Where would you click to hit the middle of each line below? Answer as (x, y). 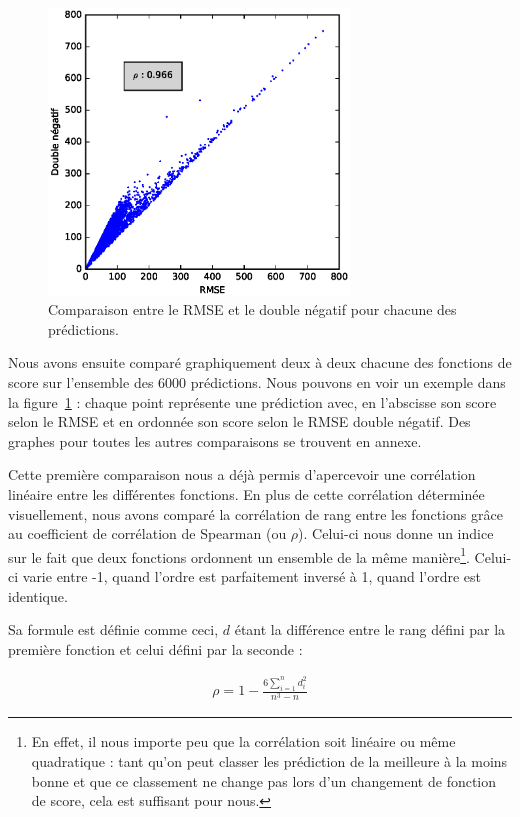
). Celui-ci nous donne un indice (396, 533)
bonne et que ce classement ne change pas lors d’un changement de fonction (264, 780)
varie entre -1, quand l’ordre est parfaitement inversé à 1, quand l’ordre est (252, 575)
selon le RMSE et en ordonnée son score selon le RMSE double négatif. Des (239, 421)
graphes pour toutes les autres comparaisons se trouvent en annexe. (215, 440)
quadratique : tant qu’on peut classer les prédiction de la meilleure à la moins (269, 760)
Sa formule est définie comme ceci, (113, 629)
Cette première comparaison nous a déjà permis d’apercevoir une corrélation (242, 474)
